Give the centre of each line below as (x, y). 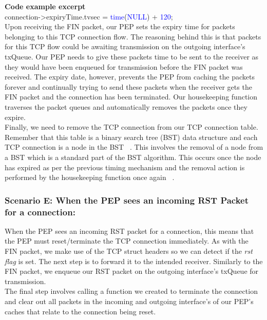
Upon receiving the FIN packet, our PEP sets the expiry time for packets (120, 26)
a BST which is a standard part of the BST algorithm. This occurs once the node (133, 157)
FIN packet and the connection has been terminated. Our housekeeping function (131, 97)
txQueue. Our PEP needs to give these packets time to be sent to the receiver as (132, 56)
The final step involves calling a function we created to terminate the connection (131, 291)
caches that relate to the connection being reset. (80, 311)
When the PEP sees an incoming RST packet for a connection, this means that (129, 231)
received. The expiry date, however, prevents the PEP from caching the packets (130, 77)
